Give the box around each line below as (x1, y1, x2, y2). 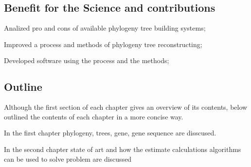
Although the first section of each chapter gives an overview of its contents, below (4, 102, 248, 112)
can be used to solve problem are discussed (4, 153, 132, 164)
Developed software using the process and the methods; (4, 55, 169, 66)
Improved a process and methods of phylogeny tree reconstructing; (4, 39, 202, 49)
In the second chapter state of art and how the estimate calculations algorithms (4, 144, 241, 154)
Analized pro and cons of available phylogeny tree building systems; (4, 23, 206, 33)
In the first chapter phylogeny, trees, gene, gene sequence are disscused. (4, 128, 216, 138)
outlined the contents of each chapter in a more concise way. (4, 111, 183, 121)
